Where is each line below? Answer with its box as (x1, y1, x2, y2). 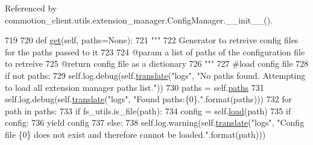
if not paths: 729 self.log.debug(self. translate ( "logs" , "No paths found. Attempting (5, 69, 306, 81)
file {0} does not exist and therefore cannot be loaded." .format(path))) (5, 128, 266, 140)
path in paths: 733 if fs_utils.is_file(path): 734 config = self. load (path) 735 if (5, 104, 291, 117)
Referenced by (5, 2, 57, 14)
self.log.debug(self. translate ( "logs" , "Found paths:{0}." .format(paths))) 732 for (5, 93, 292, 105)
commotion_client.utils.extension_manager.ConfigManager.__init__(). (5, 13, 273, 26)
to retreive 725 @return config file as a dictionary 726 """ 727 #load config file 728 (5, 57, 309, 70)
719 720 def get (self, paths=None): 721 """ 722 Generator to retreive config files (5, 34, 299, 46)
